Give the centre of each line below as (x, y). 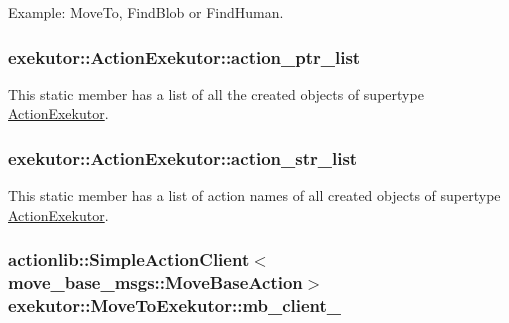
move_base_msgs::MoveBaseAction (155, 282)
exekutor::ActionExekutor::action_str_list (183, 157)
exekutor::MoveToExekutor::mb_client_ (175, 305)
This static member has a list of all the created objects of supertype (216, 93)
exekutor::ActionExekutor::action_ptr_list (184, 56)
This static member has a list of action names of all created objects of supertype (254, 195)
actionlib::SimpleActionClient (129, 259)
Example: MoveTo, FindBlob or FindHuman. (146, 12)
